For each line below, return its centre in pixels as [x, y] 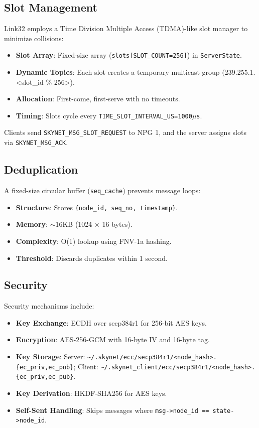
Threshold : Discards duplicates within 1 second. [92, 258]
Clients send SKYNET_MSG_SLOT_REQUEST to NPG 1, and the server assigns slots [125, 132]
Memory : [32, 224]
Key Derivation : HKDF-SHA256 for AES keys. [91, 393]
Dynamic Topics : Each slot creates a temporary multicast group [118, 72]
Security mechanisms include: [49, 306]
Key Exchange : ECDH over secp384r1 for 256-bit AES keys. [111, 322]
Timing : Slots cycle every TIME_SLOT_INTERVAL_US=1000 [104, 115]
